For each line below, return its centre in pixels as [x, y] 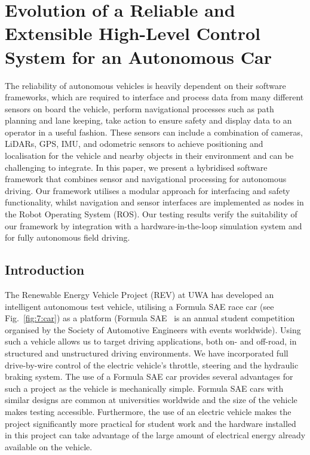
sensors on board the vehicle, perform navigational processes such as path [139, 108]
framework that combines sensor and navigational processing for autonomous [146, 179]
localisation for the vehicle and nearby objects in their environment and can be [149, 156]
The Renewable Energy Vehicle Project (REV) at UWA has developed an [139, 295]
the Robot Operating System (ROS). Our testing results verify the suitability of [151, 214]
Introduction [45, 270]
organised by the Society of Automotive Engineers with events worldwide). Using [153, 329]
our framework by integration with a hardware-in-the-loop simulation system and [154, 225]
